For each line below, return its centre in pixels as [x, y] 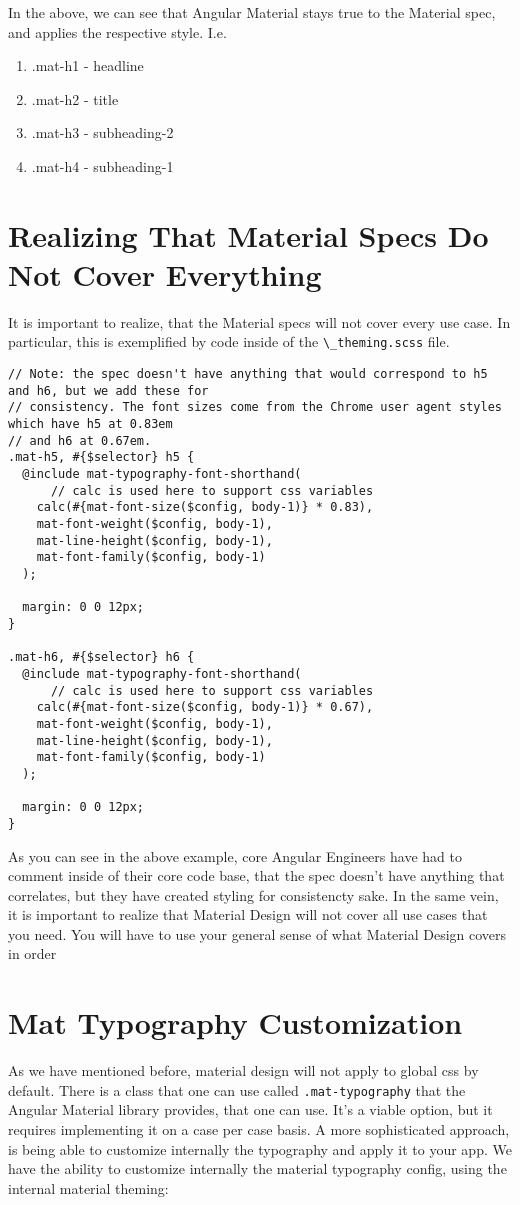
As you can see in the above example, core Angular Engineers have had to [235, 855]
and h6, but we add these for [108, 390]
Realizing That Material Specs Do [248, 234]
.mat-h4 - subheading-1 [102, 165]
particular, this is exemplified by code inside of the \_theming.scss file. [229, 341]
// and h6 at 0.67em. [80, 440]
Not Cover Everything [165, 273]
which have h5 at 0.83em [90, 424]
